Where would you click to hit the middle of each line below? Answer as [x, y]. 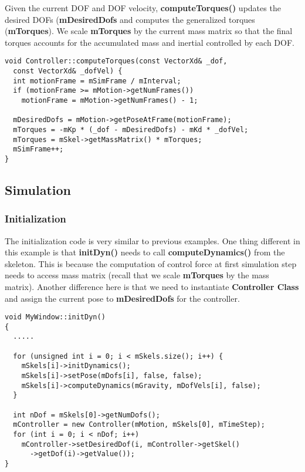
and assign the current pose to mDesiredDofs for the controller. [122, 298]
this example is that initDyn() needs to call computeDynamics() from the [145, 252]
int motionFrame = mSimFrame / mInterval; [97, 81]
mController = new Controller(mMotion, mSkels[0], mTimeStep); [139, 425]
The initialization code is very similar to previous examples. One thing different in [152, 240]
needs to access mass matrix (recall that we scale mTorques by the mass [137, 275]
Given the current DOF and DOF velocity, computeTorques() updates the [143, 8]
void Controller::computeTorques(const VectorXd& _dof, [116, 61]
